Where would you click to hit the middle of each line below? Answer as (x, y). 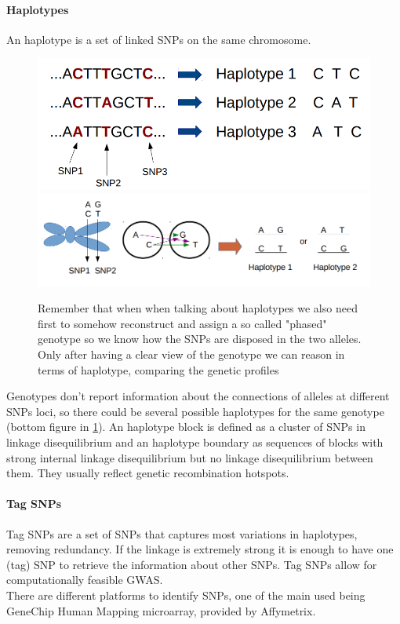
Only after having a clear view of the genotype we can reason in (191, 354)
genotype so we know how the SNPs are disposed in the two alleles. (200, 339)
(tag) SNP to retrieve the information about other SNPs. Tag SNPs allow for (192, 564)
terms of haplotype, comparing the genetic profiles (158, 369)
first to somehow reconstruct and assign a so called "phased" (182, 323)
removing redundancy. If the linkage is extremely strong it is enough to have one (200, 549)
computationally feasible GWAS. (85, 580)
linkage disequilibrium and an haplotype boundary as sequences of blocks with (195, 442)
